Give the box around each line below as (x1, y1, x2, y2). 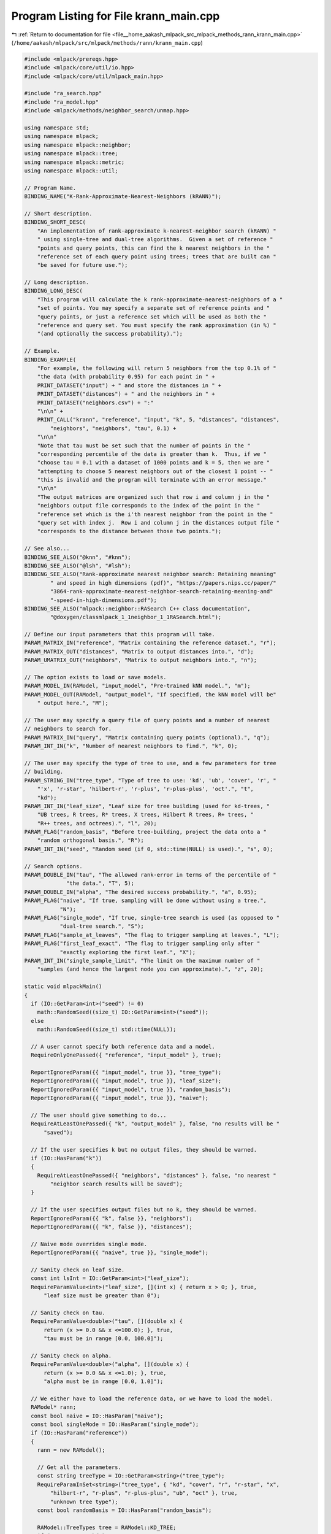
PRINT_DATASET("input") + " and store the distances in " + (37, 382, 222, 389)
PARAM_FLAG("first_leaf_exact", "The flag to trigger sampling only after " (24, 940, 261, 947)
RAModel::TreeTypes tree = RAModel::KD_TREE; (37, 1524, 177, 1531)
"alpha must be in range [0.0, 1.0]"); (44, 1378, 164, 1385)
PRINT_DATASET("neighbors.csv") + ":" (37, 399, 154, 406)
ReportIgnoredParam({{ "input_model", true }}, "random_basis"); (31, 1086, 232, 1093)
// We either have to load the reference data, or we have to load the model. (31, 1395, 273, 1402)
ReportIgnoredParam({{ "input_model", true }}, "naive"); (31, 1095, 209, 1101)
